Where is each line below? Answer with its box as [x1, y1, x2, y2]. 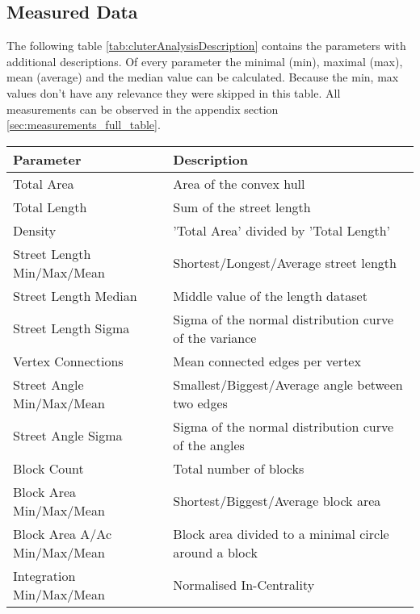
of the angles [173, 435, 245, 454]
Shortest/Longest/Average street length [173, 253, 397, 273]
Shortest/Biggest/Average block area [173, 491, 381, 511]
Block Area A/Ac [13, 524, 112, 543]
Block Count [13, 458, 84, 478]
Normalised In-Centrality [173, 575, 315, 595]
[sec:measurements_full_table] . [6, 116, 161, 133]
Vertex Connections [13, 351, 124, 370]
